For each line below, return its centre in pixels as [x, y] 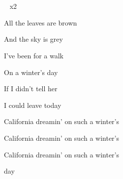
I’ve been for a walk [34, 55]
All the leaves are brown [41, 22]
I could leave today [33, 105]
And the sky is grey [33, 39]
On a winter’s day [31, 72]
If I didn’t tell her [31, 89]
